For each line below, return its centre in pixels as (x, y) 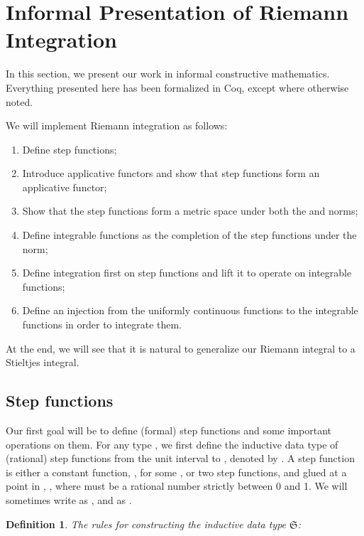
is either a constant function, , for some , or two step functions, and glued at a (176, 472)
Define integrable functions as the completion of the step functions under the (189, 235)
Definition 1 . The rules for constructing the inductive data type (146, 524)
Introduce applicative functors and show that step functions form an (171, 173)
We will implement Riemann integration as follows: (117, 125)
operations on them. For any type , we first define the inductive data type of (172, 444)
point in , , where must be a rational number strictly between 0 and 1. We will (177, 486)
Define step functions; (70, 149)
